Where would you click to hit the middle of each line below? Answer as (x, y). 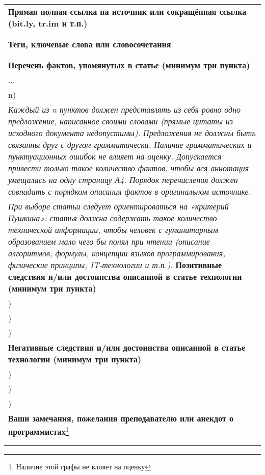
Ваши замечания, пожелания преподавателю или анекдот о (121, 418)
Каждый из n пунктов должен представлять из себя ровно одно (125, 109)
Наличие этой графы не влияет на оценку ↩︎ (83, 467)
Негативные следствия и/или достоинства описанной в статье (127, 347)
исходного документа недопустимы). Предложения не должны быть (132, 133)
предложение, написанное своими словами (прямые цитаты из (121, 121)
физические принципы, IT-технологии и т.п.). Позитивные (115, 265)
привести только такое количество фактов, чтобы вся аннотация (129, 168)
